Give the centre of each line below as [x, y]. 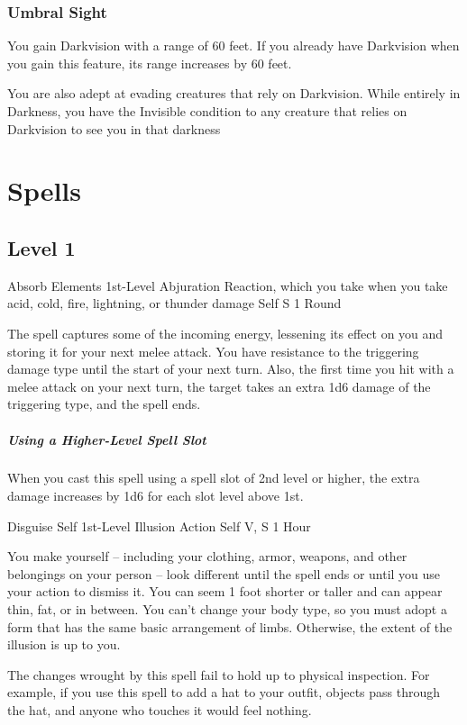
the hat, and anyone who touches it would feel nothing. [160, 710]
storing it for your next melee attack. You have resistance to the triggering [213, 351]
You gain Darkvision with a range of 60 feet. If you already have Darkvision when [233, 45]
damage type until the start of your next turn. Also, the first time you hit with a [231, 369]
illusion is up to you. [64, 644]
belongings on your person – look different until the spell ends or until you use [224, 573]
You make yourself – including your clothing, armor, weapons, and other [207, 556]
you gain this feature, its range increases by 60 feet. [150, 63]
